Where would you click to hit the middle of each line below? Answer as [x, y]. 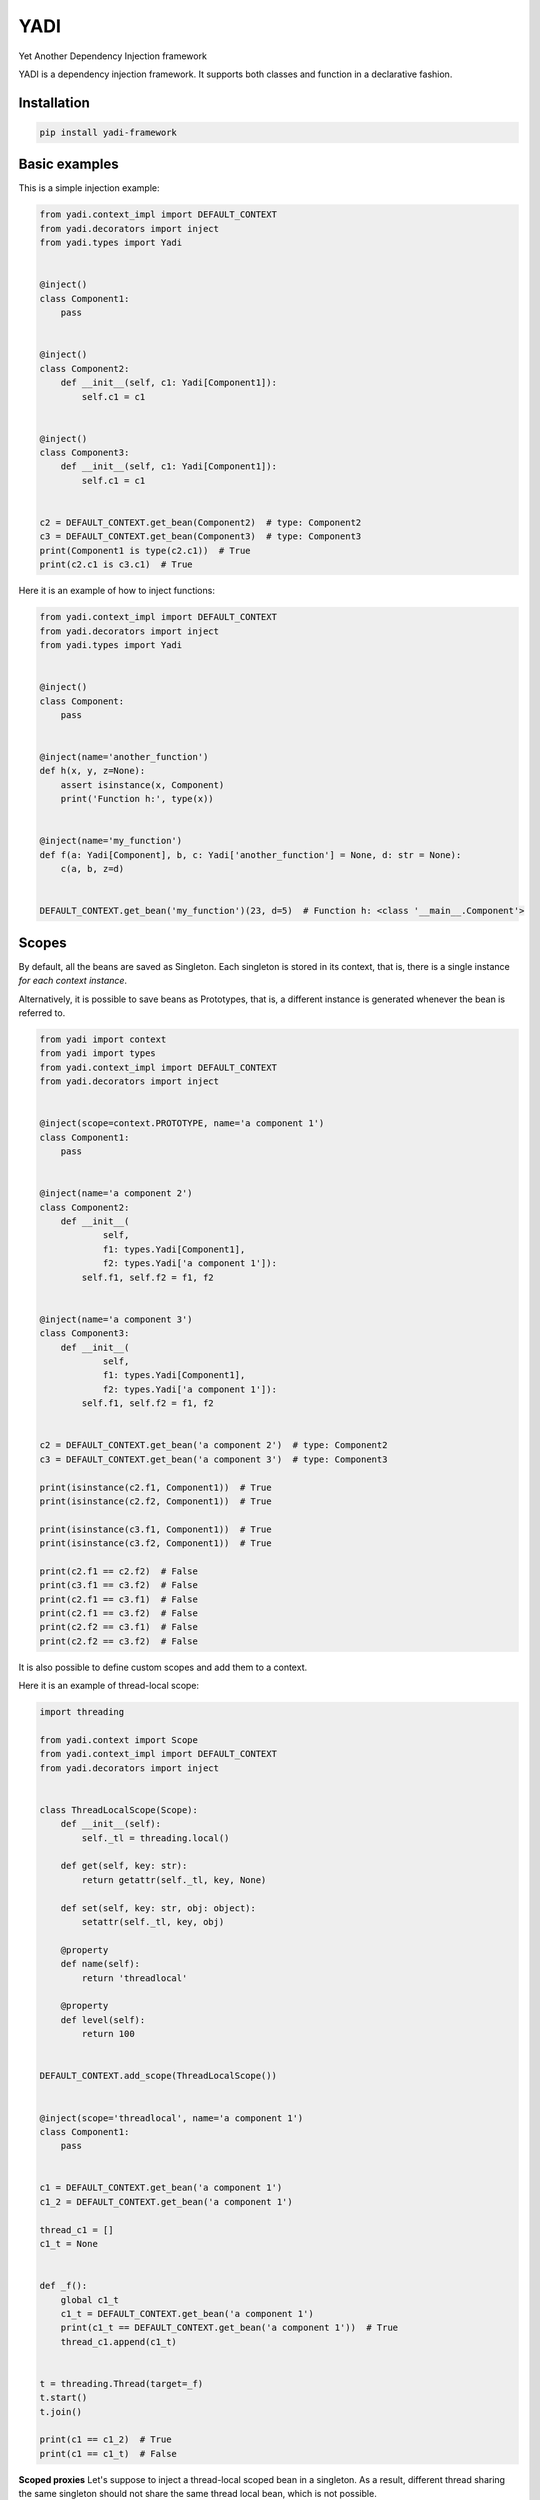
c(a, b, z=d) [92, 869]
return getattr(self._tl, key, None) [174, 1879]
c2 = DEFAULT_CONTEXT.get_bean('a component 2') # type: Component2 [213, 1445]
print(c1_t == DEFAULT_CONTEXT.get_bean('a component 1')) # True [229, 2328]
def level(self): [103, 2019]
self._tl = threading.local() [155, 1838]
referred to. [42, 1013]
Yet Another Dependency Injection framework [112, 56]
